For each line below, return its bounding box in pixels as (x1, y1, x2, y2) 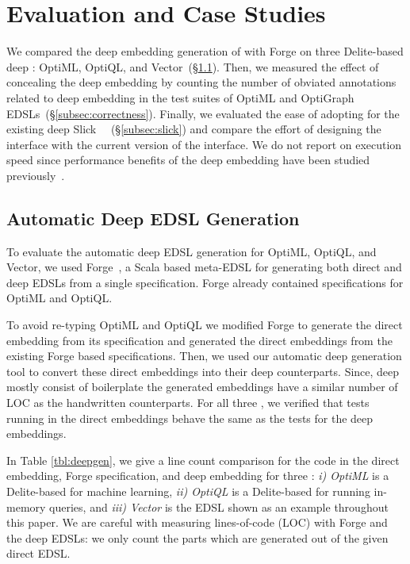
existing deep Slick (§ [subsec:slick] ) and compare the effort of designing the (6, 121, 381, 137)
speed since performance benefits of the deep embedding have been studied (6, 152, 370, 168)
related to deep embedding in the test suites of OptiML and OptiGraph (6, 89, 354, 106)
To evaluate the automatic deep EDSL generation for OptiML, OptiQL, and (6, 243, 377, 259)
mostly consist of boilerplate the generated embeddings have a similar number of (6, 378, 398, 395)
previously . (6, 167, 65, 183)
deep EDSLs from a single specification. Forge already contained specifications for (6, 274, 404, 290)
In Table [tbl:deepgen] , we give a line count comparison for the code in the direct (6, 451, 400, 468)
